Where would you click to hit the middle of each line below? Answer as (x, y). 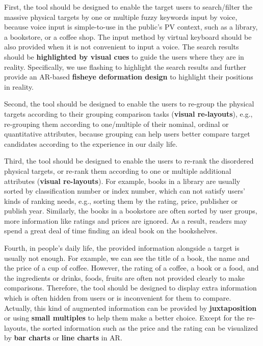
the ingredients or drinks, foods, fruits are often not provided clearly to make (124, 277)
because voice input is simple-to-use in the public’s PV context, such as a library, (131, 27)
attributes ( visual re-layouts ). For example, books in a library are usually (122, 181)
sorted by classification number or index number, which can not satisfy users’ (125, 191)
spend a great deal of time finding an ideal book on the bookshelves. (111, 231)
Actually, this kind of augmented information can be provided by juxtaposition (130, 308)
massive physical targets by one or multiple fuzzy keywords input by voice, (121, 17)
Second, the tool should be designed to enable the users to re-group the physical (129, 104)
